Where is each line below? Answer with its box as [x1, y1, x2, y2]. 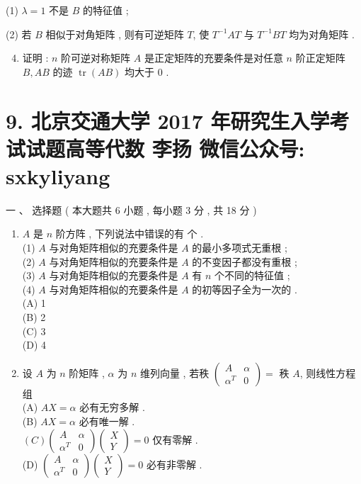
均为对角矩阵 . [289, 26, 355, 41]
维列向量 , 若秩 [139, 365, 210, 380]
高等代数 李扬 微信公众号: [65, 133, 305, 162]
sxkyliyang [6, 161, 110, 190]
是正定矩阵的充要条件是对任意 [144, 50, 283, 65]
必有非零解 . [146, 456, 202, 471]
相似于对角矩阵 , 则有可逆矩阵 [45, 26, 184, 41]
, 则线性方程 [299, 365, 356, 380]
